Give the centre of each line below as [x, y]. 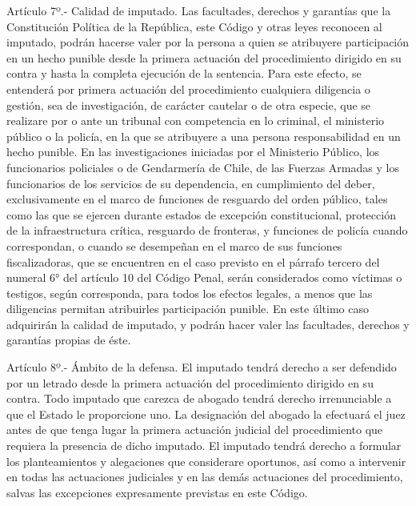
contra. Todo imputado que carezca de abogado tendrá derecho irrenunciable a [199, 398]
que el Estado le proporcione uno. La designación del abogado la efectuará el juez [206, 414]
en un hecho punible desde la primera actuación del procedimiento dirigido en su [204, 57]
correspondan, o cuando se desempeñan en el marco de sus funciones [174, 245]
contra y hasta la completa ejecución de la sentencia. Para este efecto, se [184, 73]
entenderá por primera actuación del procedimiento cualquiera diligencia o [188, 88]
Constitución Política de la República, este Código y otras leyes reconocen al [194, 26]
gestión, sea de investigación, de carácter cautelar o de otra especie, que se [189, 104]
